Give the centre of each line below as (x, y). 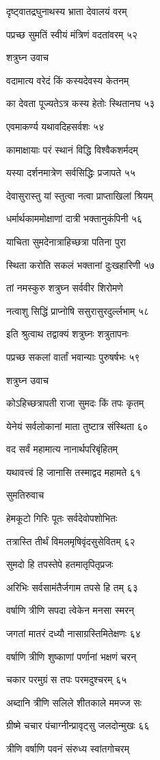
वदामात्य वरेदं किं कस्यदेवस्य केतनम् (68, 80)
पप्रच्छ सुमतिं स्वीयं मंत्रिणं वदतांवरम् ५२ (72, 34)
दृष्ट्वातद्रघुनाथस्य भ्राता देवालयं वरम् (67, 11)
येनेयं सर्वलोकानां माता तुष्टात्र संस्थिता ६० (77, 426)
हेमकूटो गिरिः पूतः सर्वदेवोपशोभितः (62, 518)
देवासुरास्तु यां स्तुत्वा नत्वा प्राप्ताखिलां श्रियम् (80, 195)
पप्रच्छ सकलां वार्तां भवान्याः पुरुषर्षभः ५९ (73, 356)
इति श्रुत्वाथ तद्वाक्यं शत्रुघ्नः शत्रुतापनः (68, 334)
